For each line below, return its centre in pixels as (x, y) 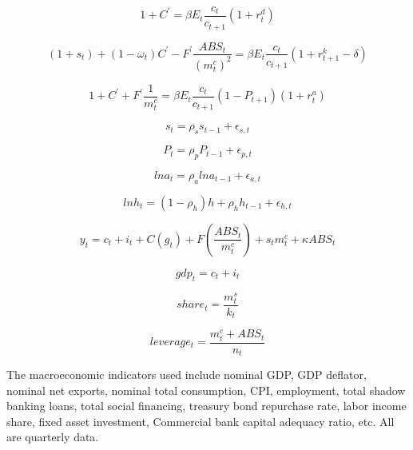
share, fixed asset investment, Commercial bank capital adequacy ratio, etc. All (201, 421)
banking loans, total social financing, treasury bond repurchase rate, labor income (206, 406)
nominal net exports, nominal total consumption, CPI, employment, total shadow (206, 390)
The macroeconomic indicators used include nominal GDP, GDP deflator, (187, 374)
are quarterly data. (53, 437)
